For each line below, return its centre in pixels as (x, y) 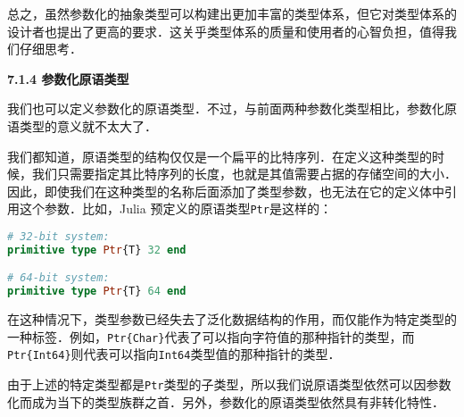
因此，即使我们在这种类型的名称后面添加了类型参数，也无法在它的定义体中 (226, 191)
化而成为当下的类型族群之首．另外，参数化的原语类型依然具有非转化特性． (226, 401)
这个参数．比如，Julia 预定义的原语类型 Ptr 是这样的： (175, 208)
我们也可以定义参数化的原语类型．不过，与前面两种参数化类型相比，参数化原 (232, 108)
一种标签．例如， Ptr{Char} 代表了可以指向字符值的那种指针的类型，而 (211, 336)
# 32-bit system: (58, 237)
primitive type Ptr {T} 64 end (97, 292)
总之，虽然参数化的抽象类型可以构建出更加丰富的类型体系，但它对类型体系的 (232, 13)
